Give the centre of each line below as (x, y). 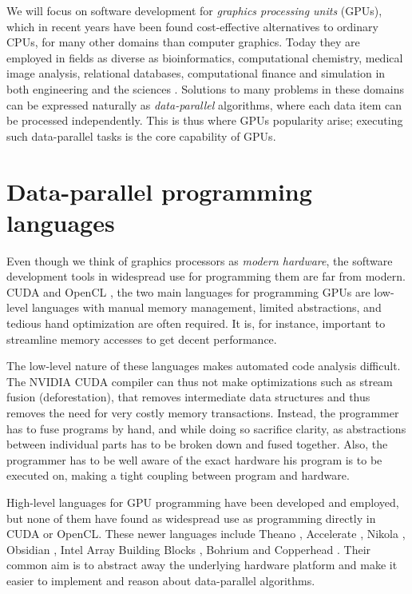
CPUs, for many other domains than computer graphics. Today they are (183, 42)
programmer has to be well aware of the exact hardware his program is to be (194, 459)
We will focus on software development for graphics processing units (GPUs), (194, 10)
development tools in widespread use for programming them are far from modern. (206, 276)
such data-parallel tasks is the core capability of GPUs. (141, 136)
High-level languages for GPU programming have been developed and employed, (203, 502)
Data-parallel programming (159, 191)
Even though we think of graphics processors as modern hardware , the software (200, 260)
